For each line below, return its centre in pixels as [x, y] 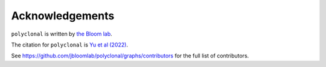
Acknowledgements [63, 16]
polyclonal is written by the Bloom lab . [62, 34]
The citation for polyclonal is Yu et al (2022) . [69, 45]
